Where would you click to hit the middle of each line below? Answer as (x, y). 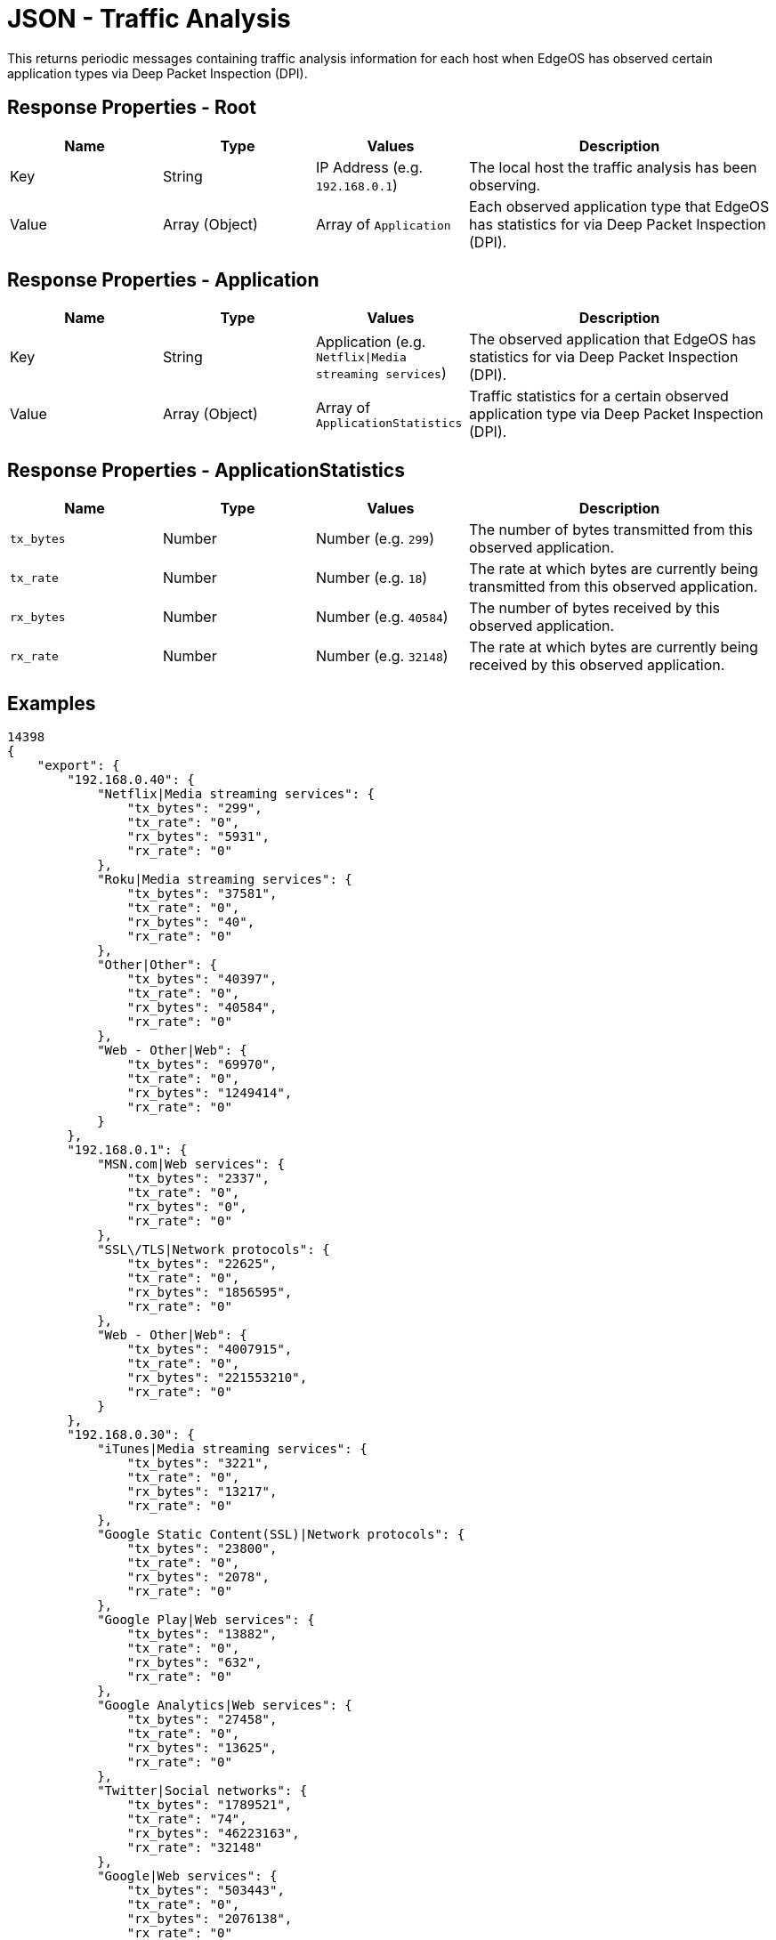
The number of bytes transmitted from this (611, 530)
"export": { (78, 766)
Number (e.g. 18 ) (372, 578)
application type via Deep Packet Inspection (616, 414)
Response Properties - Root (132, 108)
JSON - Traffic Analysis (149, 19)
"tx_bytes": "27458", (202, 1720)
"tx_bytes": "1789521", (210, 1805)
